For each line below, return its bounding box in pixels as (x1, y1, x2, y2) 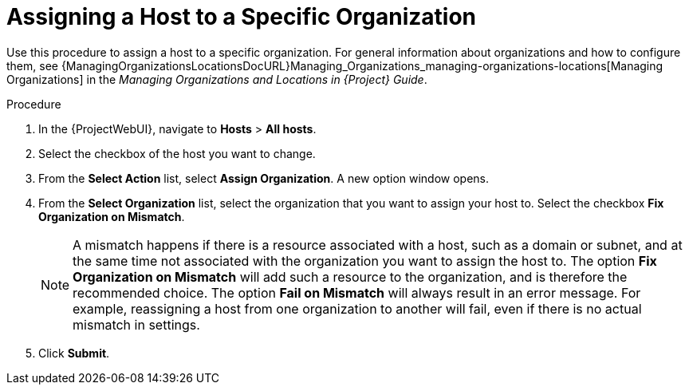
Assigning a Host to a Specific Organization (6, 3, 477, 30)
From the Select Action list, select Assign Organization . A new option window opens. (38, 171, 490, 185)
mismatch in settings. (73, 316, 200, 333)
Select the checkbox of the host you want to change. (38, 146, 316, 160)
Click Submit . (38, 346, 110, 360)
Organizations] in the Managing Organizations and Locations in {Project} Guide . (6, 72, 427, 86)
